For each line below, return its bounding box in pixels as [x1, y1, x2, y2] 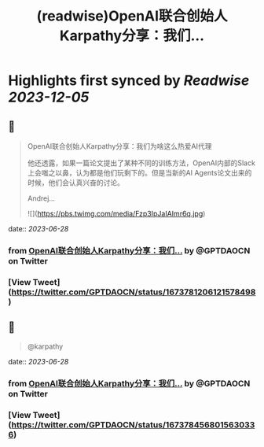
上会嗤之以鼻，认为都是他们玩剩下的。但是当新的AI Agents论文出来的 [27, 168, 252, 177]
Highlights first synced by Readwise [8, 72, 250, 90]
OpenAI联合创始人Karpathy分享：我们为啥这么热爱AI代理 [27, 142, 212, 150]
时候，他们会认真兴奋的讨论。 [27, 178, 124, 187]
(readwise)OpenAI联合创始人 [36, 7, 228, 25]
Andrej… [27, 194, 55, 203]
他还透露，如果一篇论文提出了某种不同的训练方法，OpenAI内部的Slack [27, 158, 255, 168]
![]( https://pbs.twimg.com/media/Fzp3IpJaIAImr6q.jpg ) [27, 209, 206, 218]
